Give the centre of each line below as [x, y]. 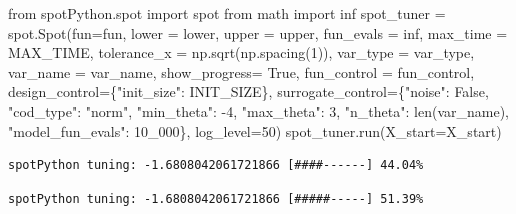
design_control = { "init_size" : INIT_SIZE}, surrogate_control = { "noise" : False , [248, 91]
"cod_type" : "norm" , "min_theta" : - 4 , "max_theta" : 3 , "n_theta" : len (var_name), [258, 110]
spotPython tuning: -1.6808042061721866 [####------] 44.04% [216, 165]
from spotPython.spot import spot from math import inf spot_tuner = [227, 13]
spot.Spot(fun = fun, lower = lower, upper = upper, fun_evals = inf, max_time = [258, 32]
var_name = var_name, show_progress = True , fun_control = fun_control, [241, 71]
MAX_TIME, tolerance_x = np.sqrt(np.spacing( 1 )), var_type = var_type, [241, 52]
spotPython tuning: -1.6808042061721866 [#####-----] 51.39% [216, 198]
